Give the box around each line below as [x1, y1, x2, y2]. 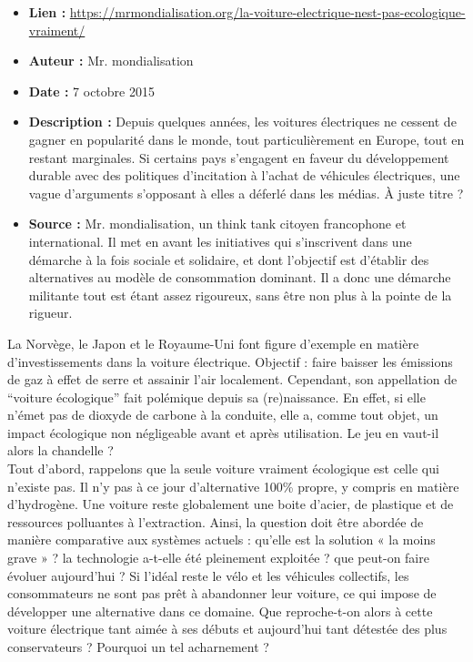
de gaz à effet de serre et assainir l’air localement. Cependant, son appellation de [7, 370, 458, 389]
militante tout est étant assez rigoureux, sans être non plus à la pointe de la [28, 285, 452, 304]
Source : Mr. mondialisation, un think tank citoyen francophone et [28, 214, 407, 233]
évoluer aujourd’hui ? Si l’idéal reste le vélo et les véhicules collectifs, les [7, 565, 409, 585]
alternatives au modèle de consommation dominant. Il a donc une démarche [28, 268, 451, 287]
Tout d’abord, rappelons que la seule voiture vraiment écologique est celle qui [7, 459, 439, 478]
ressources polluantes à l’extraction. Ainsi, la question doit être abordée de [7, 512, 424, 531]
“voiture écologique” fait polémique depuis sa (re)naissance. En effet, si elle [7, 387, 426, 406]
